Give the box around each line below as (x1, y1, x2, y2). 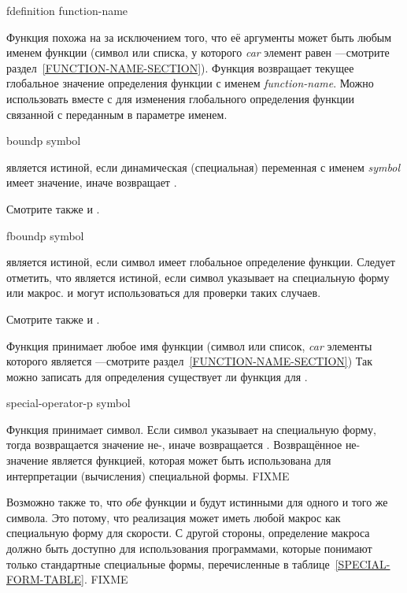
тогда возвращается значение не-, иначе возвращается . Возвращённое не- (6, 436, 361, 453)
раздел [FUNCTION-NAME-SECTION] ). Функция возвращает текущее (6, 59, 354, 76)
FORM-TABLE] (6, 571, 84, 587)
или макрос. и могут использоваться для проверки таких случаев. (6, 284, 321, 301)
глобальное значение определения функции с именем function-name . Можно (6, 75, 374, 91)
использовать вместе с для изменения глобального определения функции (6, 90, 355, 106)
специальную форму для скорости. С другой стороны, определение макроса (6, 524, 370, 541)
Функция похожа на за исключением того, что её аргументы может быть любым (6, 28, 392, 45)
